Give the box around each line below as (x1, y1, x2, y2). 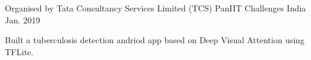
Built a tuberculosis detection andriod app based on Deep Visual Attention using (5, 34, 305, 46)
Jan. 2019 (5, 13, 40, 26)
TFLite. (5, 45, 34, 58)
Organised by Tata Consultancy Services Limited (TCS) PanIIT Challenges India (5, 2, 306, 14)
